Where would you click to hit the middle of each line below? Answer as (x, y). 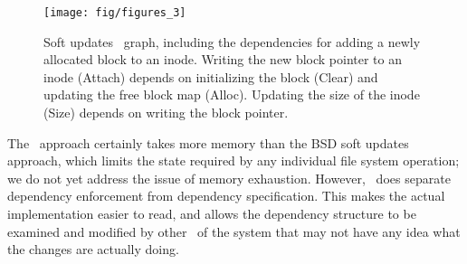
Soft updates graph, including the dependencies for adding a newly (232, 41)
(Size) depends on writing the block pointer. (166, 113)
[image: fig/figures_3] (115, 13)
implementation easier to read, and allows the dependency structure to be (212, 213)
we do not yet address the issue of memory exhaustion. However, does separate (229, 178)
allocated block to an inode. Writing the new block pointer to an (223, 59)
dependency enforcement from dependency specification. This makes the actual (226, 196)
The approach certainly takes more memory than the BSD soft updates (208, 142)
